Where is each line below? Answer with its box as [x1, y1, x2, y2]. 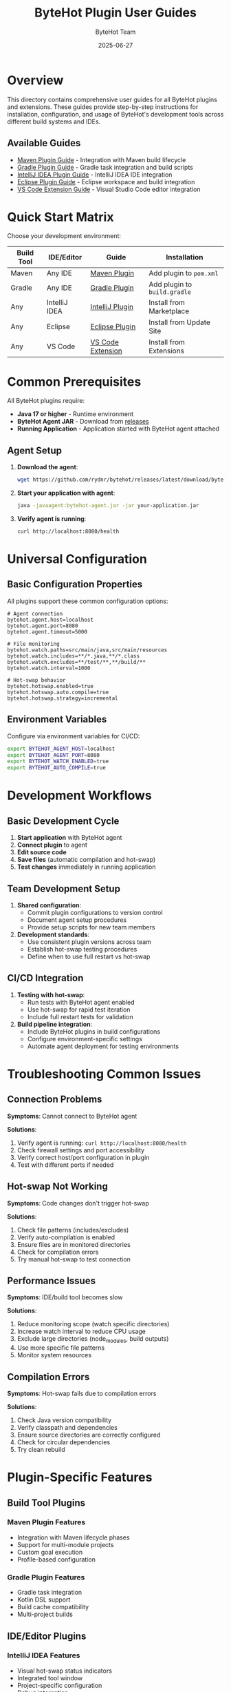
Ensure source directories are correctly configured [16, 1430, 161, 1439]
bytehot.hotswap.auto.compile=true [7, 689, 109, 696]
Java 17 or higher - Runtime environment [16, 410, 134, 418]
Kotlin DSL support [16, 1595, 71, 1604]
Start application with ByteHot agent [16, 834, 122, 842]
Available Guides [7, 137, 81, 149]
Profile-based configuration [16, 1555, 96, 1564]
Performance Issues [7, 1275, 96, 1286]
